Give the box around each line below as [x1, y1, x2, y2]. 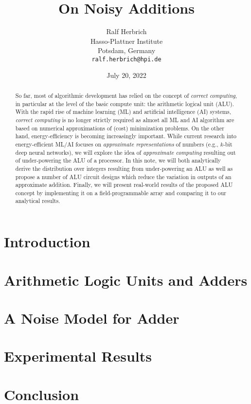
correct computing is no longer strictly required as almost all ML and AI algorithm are [15, 115, 234, 124]
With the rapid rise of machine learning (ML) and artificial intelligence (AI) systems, [15, 108, 231, 116]
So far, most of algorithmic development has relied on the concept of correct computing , [15, 91, 237, 99]
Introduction [4, 232, 90, 252]
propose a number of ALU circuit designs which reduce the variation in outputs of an [15, 172, 232, 181]
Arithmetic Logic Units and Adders [4, 270, 248, 290]
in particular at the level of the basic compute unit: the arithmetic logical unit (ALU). [15, 99, 234, 108]
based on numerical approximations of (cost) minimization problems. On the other [15, 124, 224, 132]
